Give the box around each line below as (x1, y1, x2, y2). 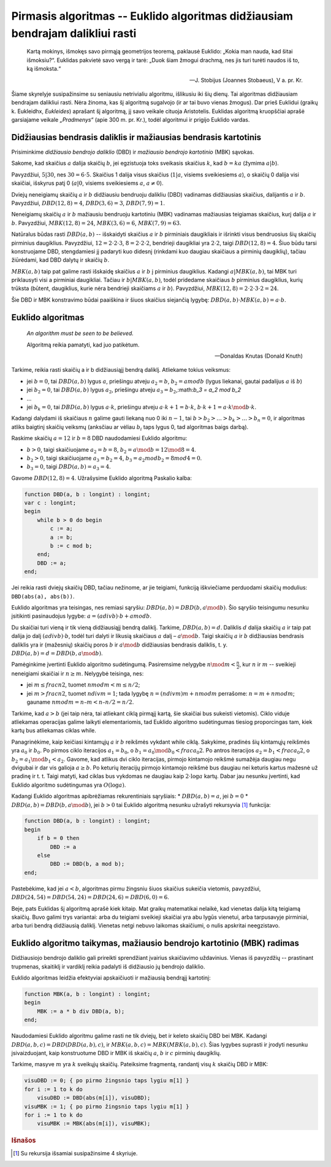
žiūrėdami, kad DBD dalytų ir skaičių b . (11, 256, 110, 264)
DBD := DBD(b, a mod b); (50, 860, 125, 868)
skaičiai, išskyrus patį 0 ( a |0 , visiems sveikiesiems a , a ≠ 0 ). (11, 179, 164, 187)
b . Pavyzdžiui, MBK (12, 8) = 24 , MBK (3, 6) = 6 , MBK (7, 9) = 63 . (11, 219, 181, 227)
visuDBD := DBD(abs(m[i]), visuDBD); (37, 1094, 151, 1101)
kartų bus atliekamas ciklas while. (11, 727, 96, 734)
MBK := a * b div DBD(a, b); (37, 1008, 125, 1015)
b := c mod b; (50, 543, 93, 549)
